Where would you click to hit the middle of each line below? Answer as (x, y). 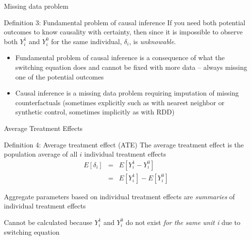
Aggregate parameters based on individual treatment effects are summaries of (119, 196)
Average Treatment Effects (43, 128)
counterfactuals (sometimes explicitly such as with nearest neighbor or (120, 102)
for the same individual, (86, 41)
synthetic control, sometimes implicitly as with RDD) (95, 112)
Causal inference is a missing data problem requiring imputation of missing (127, 93)
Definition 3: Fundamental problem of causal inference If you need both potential (125, 22)
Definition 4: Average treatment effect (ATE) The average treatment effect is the (124, 144)
